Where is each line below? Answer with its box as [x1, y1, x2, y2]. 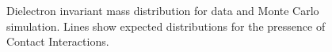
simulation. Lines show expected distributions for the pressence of [6, 17, 326, 34]
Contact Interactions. [6, 33, 109, 50]
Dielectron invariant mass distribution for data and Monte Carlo [6, 2, 319, 18]
